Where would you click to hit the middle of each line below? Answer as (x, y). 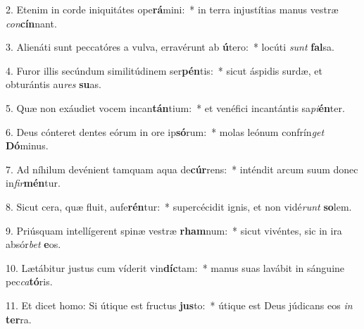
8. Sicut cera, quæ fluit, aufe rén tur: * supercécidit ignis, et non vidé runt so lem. (179, 206)
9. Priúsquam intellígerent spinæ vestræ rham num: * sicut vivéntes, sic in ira (174, 230)
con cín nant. (31, 23)
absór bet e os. (33, 244)
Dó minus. (27, 145)
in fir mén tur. (33, 183)
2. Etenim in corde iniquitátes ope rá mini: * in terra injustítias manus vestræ (172, 9)
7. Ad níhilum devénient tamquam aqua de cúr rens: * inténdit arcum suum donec (182, 169)
